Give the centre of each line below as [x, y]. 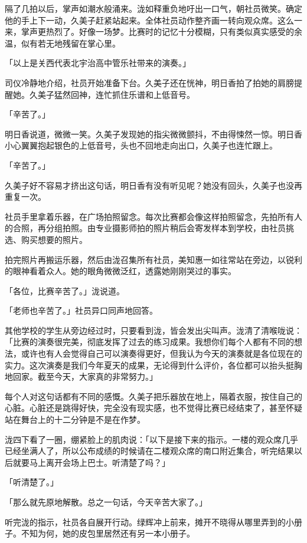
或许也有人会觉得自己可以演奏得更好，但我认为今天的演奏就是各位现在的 [161, 353]
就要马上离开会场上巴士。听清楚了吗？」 [91, 462]
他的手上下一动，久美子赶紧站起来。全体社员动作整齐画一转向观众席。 [141, 20]
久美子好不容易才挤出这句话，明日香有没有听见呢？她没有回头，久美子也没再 [153, 185]
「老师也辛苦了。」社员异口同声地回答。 [81, 310]
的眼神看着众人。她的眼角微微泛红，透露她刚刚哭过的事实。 [120, 271]
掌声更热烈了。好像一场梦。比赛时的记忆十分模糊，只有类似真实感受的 [157, 32]
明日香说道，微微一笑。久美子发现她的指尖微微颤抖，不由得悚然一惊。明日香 [153, 134]
